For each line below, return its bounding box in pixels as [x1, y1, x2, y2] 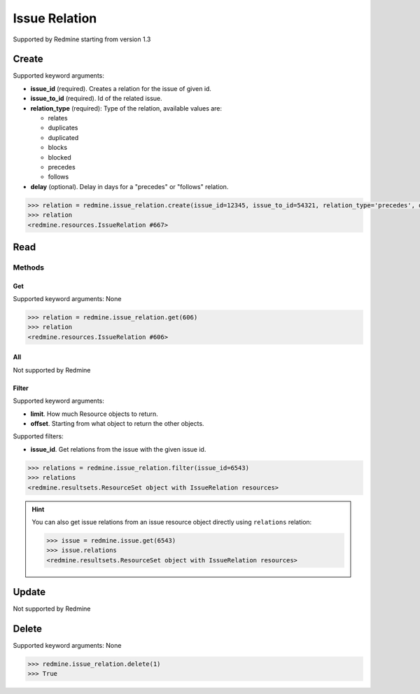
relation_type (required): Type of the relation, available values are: [30, 104, 223, 112]
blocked [48, 153, 71, 161]
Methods [13, 263, 45, 272]
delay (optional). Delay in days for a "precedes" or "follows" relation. [30, 182, 229, 190]
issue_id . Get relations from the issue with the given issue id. [30, 445, 206, 453]
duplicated [48, 133, 79, 141]
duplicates [48, 123, 78, 132]
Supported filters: [13, 432, 64, 440]
